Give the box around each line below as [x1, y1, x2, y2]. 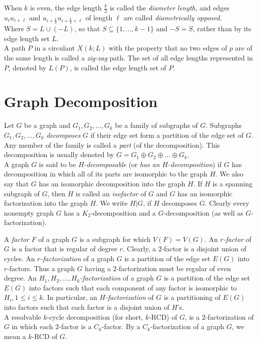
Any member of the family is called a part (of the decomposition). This [4, 139, 220, 150]
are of [235, 43, 253, 53]
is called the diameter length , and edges [110, 2, 230, 12]
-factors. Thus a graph [7, 263, 75, 273]
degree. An [4, 273, 37, 283]
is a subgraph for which [79, 233, 151, 244]
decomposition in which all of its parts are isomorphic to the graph [4, 169, 207, 179]
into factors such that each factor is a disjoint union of [4, 302, 170, 312]
